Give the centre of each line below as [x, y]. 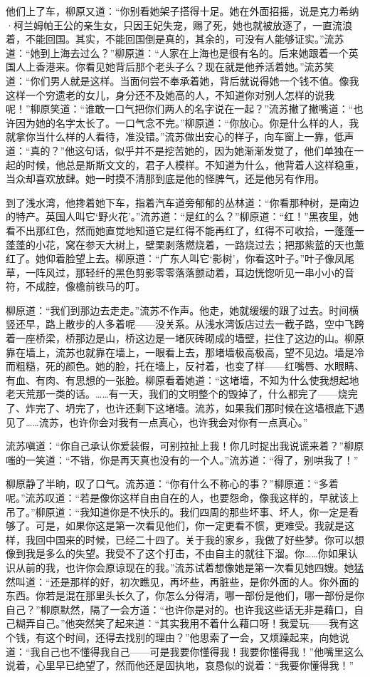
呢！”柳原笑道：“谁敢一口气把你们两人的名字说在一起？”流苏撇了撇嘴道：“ [180, 109]
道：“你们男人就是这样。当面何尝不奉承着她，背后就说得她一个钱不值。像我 [183, 80]
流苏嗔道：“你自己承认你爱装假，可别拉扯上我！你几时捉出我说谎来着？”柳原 [185, 446]
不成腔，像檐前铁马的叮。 [85, 286]
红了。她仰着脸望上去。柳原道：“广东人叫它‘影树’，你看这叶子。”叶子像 [170, 258]
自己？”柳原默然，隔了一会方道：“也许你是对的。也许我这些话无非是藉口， [180, 609]
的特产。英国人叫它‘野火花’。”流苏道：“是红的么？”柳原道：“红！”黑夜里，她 [182, 216]
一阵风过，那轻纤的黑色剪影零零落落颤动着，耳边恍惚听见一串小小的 [185, 272]
